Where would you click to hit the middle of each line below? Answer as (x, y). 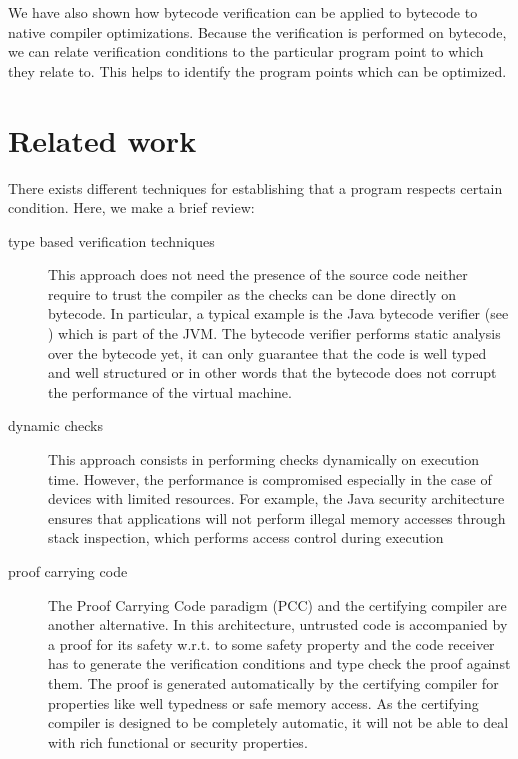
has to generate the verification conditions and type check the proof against (279, 663)
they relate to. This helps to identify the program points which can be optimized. (257, 70)
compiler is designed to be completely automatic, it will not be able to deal (278, 722)
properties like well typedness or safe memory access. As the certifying (263, 702)
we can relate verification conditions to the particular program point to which (246, 51)
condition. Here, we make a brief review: (131, 207)
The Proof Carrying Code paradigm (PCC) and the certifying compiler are (277, 604)
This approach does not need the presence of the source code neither (258, 274)
